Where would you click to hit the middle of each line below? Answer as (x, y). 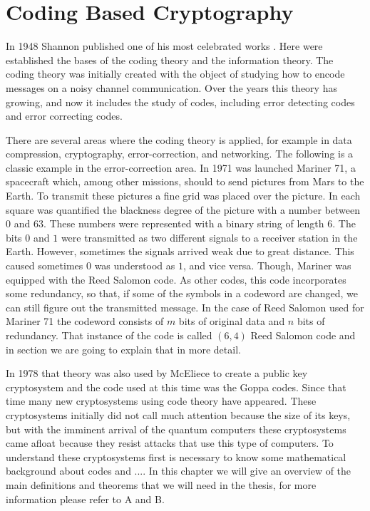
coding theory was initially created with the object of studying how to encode (175, 74)
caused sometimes (45, 265)
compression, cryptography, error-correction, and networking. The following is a (180, 154)
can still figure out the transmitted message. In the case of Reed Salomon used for (185, 307)
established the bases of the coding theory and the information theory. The (170, 60)
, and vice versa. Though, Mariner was (267, 265)
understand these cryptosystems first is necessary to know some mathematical (176, 456)
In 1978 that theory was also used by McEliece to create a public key (157, 373)
